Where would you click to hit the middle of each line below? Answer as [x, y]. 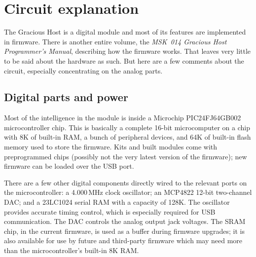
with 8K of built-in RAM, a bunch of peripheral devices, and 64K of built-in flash [128, 137]
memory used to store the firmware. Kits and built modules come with [111, 147]
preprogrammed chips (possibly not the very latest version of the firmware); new [126, 156]
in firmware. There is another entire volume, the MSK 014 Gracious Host [115, 41]
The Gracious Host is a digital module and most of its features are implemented [125, 32]
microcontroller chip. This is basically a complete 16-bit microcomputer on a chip [127, 127]
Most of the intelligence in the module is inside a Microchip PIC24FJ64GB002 [123, 118]
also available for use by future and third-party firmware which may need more [123, 240]
